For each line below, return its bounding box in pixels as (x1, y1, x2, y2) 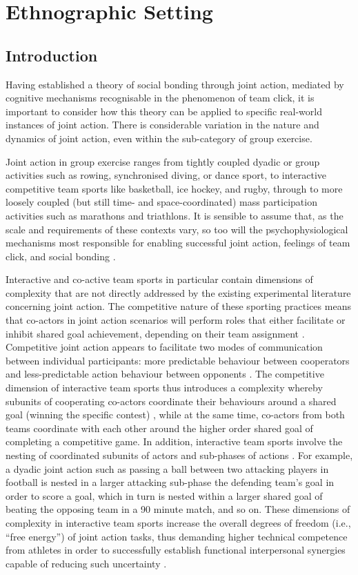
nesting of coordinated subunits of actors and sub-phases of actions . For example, (6, 448, 353, 462)
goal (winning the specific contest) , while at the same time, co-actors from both (6, 407, 345, 422)
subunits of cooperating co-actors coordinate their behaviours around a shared (6, 393, 337, 408)
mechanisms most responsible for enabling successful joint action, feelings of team (6, 235, 350, 250)
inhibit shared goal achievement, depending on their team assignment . (6, 326, 305, 340)
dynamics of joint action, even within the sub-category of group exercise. (6, 130, 312, 145)
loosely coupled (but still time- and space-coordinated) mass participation (6, 195, 317, 209)
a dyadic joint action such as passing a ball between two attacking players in (6, 461, 329, 476)
